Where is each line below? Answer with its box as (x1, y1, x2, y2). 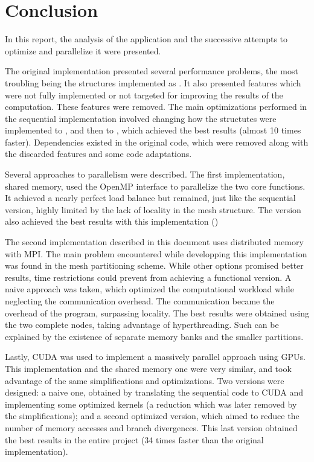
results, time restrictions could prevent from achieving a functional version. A (5, 271, 292, 283)
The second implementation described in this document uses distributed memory (5, 236, 304, 248)
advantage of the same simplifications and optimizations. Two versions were (5, 374, 284, 387)
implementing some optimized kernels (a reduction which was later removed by (5, 397, 297, 410)
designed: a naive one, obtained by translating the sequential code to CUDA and (5, 386, 303, 399)
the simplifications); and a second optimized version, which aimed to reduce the (5, 409, 300, 422)
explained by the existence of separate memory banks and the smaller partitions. (5, 330, 304, 342)
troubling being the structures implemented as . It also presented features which (5, 76, 301, 89)
